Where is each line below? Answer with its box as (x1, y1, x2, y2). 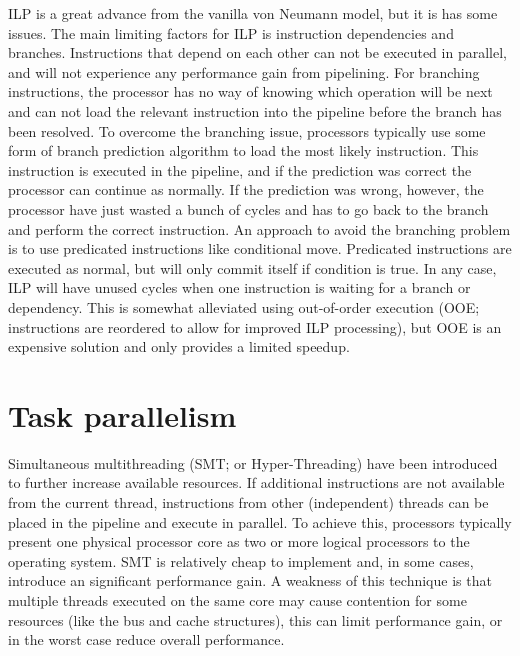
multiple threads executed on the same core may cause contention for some (8, 589, 467, 610)
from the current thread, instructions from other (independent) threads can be (8, 492, 489, 512)
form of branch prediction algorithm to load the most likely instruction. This (8, 140, 479, 161)
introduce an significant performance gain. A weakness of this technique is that (8, 570, 492, 591)
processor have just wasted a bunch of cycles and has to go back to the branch (8, 198, 489, 219)
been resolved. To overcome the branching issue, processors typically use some (8, 120, 486, 141)
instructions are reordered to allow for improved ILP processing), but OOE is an (8, 316, 502, 337)
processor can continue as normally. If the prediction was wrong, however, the (8, 179, 484, 200)
